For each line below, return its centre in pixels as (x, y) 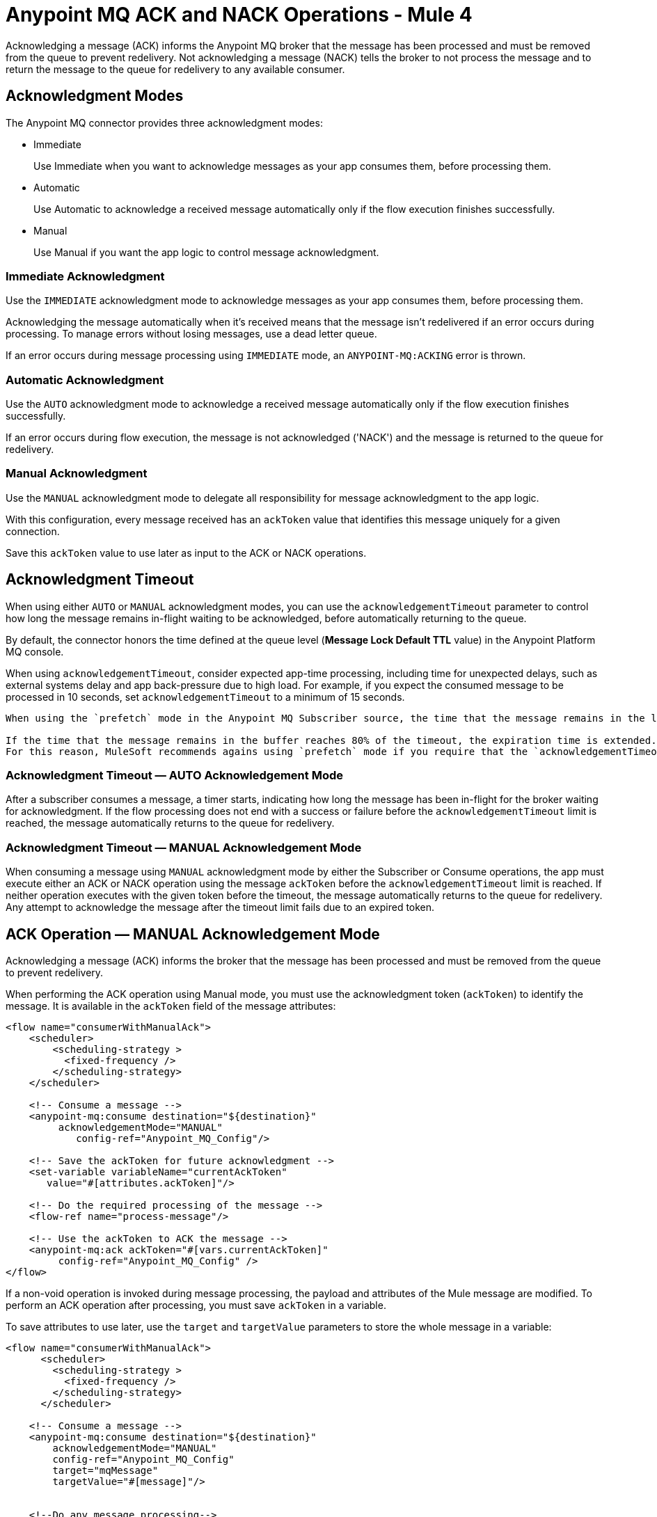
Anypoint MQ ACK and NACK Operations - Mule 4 (239, 15)
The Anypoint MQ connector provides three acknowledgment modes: (164, 122)
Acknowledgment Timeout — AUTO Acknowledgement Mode (174, 776)
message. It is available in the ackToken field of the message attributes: (171, 1006)
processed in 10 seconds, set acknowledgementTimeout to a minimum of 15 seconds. (205, 697)
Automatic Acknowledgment (85, 380)
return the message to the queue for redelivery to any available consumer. (175, 69)
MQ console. (35, 651)
